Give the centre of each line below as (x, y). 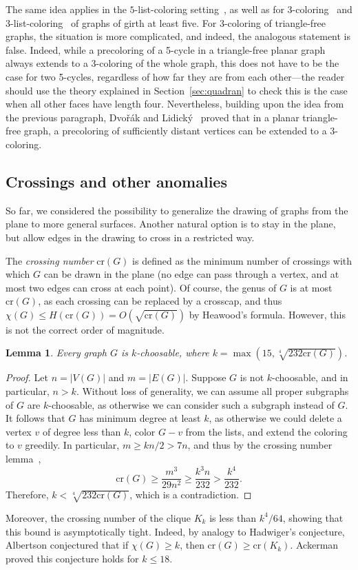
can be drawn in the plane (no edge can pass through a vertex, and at (191, 274)
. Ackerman (314, 545)
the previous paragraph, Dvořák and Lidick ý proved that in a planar (152, 117)
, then (192, 545)
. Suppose (206, 377)
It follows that (35, 418)
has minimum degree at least (140, 418)
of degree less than (82, 431)
